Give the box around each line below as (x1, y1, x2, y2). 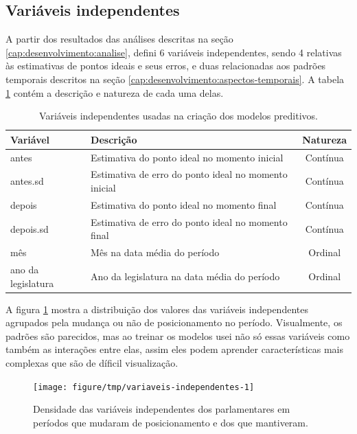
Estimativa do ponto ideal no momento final (91, 197, 277, 212)
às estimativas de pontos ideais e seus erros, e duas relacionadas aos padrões (5, 58, 326, 73)
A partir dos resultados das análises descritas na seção (5, 32, 233, 46)
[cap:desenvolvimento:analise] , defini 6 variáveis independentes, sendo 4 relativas (5, 45, 342, 59)
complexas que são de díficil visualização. (5, 356, 178, 370)
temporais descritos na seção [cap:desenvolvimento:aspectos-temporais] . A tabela (5, 71, 345, 86)
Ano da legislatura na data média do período (91, 269, 280, 283)
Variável (10, 132, 50, 146)
